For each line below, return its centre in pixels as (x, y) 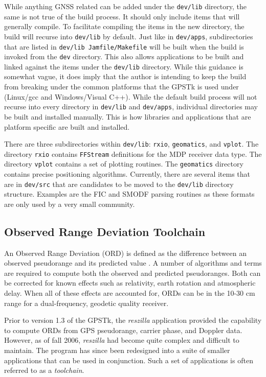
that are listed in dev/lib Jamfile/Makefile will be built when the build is (124, 46)
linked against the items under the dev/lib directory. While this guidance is (124, 66)
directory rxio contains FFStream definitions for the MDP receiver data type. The (133, 154)
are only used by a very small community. (70, 204)
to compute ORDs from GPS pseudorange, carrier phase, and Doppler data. (123, 330)
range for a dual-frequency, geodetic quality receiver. (86, 303)
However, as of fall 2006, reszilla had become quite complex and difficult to (122, 340)
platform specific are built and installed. (67, 126)
